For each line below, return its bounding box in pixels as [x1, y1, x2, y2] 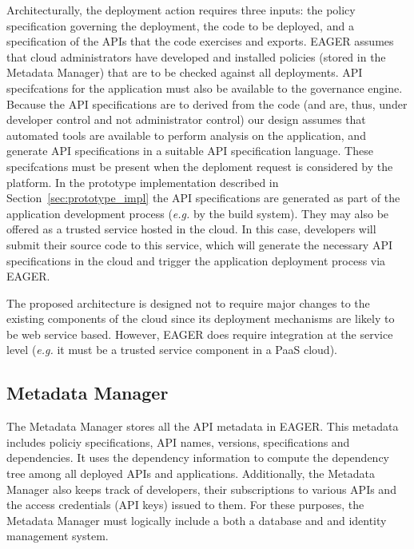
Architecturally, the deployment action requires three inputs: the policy [6, 2, 356, 18]
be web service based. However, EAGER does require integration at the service [6, 325, 393, 342]
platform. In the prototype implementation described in [6, 173, 279, 190]
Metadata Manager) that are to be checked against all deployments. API [6, 64, 363, 81]
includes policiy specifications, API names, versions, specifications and [6, 433, 350, 450]
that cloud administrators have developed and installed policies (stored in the [6, 48, 386, 65]
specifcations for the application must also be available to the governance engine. [6, 79, 403, 96]
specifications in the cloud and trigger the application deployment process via [6, 252, 386, 269]
